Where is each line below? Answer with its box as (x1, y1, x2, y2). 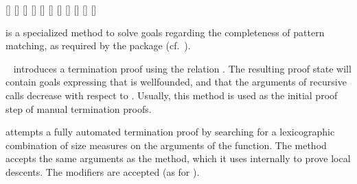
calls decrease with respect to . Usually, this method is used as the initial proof (5, 88, 338, 102)
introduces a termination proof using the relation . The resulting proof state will (13, 61, 352, 75)
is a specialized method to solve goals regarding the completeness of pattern (5, 25, 325, 39)
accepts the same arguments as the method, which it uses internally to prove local (5, 151, 351, 166)
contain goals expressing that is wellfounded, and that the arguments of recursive (5, 75, 347, 89)
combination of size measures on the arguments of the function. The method (5, 137, 327, 152)
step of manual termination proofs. (5, 101, 152, 116)
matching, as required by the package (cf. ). (5, 38, 191, 53)
